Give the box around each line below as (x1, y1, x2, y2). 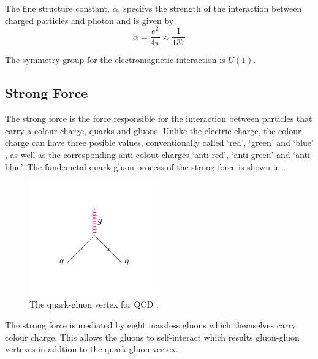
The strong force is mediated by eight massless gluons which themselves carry (5, 318, 297, 331)
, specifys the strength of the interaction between (118, 2, 302, 14)
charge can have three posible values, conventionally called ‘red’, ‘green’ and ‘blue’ (5, 136, 314, 149)
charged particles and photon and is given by (5, 13, 174, 26)
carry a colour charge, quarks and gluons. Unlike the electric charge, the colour (5, 124, 301, 137)
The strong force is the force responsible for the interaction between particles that (5, 112, 312, 125)
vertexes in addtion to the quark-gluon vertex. (5, 342, 178, 355)
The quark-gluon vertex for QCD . (29, 298, 159, 311)
